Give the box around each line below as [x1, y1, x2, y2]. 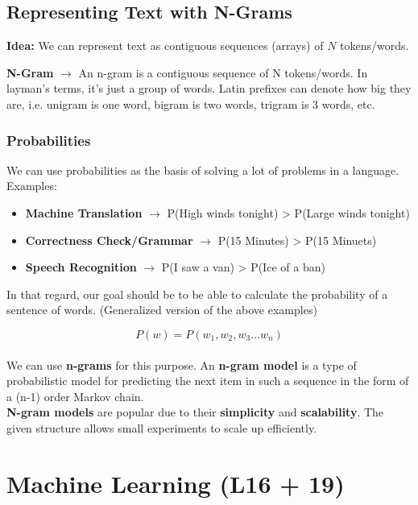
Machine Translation [25, 204, 143, 221]
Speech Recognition [25, 259, 137, 275]
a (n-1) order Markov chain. [6, 387, 144, 404]
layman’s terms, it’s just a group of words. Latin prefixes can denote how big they [6, 80, 412, 97]
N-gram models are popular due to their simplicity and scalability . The [6, 404, 384, 420]
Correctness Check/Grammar [25, 231, 193, 248]
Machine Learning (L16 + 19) [6, 466, 345, 499]
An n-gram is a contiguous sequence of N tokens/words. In [78, 64, 368, 81]
